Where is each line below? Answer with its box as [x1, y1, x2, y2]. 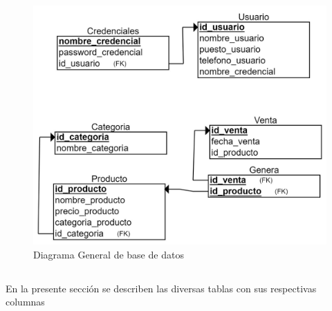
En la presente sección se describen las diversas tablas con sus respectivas [6, 281, 317, 295]
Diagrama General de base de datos [33, 247, 184, 261]
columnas [6, 294, 45, 309]
